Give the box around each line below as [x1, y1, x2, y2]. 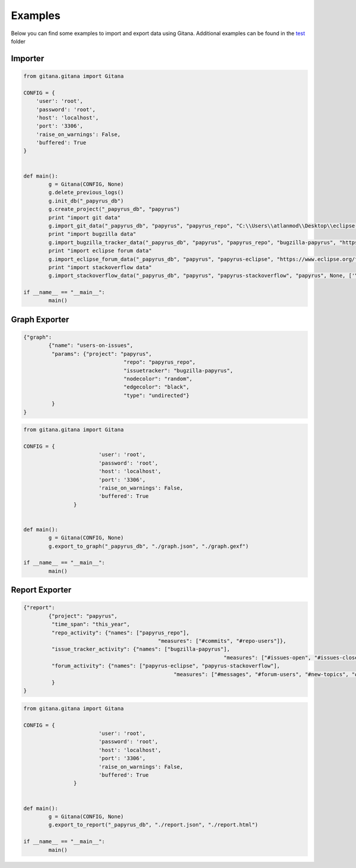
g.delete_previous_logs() [48, 189, 124, 196]
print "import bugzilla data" [48, 231, 136, 238]
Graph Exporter [11, 314, 69, 324]
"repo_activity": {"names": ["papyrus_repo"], [51, 629, 190, 636]
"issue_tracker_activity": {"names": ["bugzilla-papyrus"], [51, 646, 230, 653]
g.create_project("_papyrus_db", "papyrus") [48, 206, 180, 213]
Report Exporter [11, 585, 72, 595]
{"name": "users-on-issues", [48, 342, 133, 349]
